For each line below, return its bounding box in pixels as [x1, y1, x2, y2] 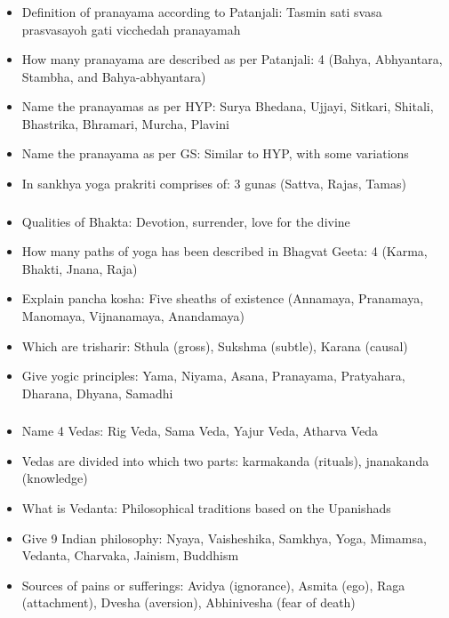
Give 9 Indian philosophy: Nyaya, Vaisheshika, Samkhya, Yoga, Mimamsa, [21, 528, 427, 547]
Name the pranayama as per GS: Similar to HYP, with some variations [21, 144, 409, 163]
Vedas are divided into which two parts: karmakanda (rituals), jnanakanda [21, 451, 429, 470]
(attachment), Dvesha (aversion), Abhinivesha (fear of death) [21, 593, 356, 612]
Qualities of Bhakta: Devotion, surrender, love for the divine [21, 212, 350, 230]
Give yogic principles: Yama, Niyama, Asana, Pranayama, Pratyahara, [21, 366, 405, 385]
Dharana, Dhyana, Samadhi [21, 383, 173, 402]
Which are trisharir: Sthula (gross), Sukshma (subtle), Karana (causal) [21, 336, 408, 355]
